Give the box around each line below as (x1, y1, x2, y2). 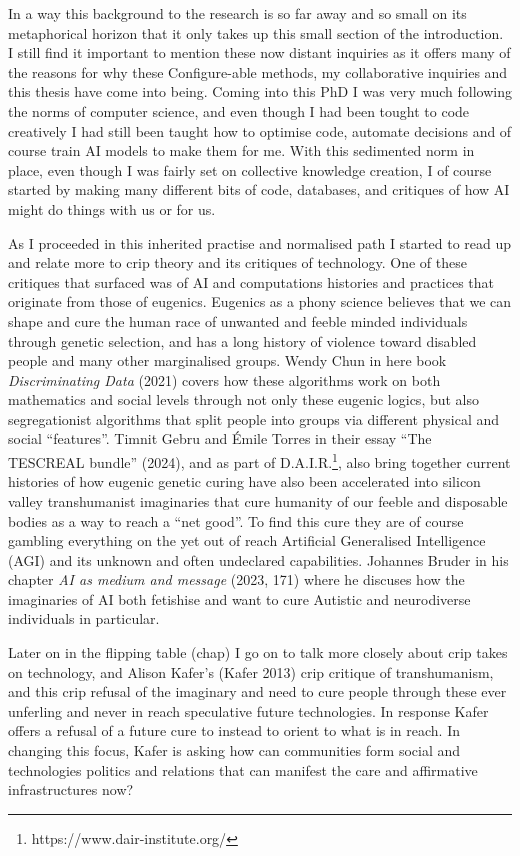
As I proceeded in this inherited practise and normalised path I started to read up (8, 232, 512, 253)
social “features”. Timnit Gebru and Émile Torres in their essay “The (8, 428, 432, 449)
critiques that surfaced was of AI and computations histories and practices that (8, 271, 495, 292)
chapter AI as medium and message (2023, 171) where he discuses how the (8, 569, 465, 590)
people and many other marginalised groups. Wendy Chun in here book (8, 350, 447, 371)
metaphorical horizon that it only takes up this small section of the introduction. (8, 22, 504, 43)
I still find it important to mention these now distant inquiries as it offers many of (8, 42, 511, 63)
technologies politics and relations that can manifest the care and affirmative (8, 759, 478, 780)
